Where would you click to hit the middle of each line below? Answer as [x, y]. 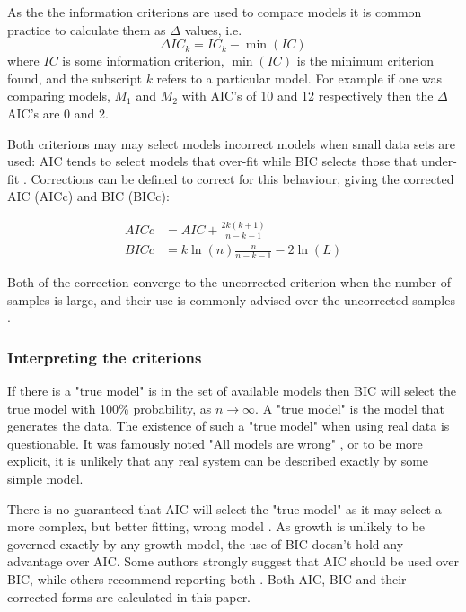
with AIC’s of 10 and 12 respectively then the [308, 96]
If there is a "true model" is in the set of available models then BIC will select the [232, 390]
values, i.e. [213, 29]
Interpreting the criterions [105, 357]
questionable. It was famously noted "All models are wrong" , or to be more [215, 443]
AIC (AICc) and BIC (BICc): [88, 196]
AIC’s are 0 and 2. [58, 113]
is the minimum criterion [365, 61]
